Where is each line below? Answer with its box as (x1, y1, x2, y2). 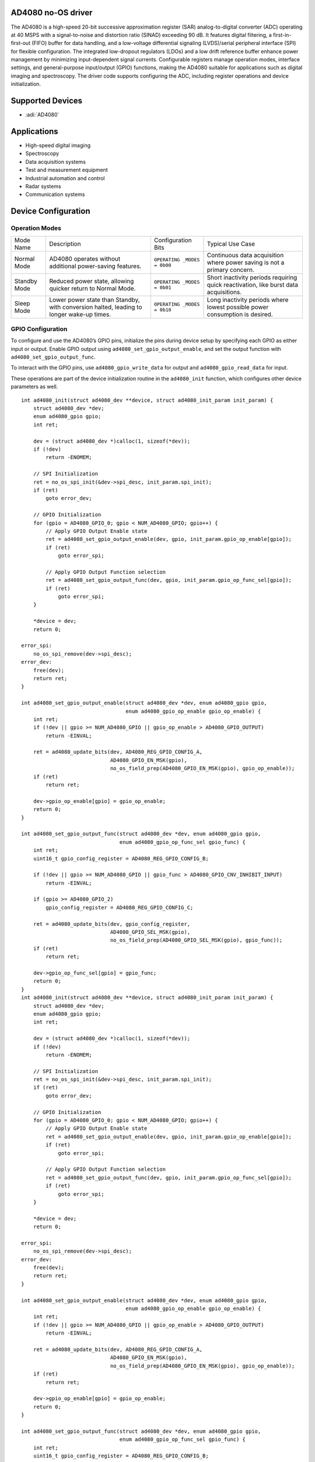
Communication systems (25, 191, 85, 198)
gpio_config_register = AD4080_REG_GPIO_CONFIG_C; (45, 904, 194, 911)
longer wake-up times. (49, 310, 111, 318)
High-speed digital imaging (25, 142, 91, 149)
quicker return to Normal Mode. (49, 284, 136, 292)
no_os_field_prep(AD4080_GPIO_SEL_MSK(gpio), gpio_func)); (110, 937, 283, 944)
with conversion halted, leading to (49, 303, 142, 311)
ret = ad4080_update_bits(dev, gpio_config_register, (33, 920, 191, 927)
